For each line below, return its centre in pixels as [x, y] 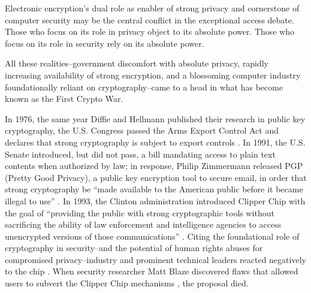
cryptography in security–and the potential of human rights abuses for [134, 248]
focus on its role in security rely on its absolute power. [105, 43]
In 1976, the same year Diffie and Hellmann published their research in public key [155, 118]
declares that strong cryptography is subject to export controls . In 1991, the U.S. [155, 142]
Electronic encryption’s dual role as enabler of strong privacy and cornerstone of [152, 8]
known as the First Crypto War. [64, 99]
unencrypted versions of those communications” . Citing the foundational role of [152, 236]
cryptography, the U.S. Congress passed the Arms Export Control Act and [142, 130]
